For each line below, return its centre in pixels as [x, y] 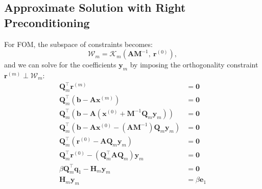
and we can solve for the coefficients [60, 65]
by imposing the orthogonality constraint [194, 65]
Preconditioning [47, 22]
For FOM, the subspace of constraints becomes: [78, 44]
